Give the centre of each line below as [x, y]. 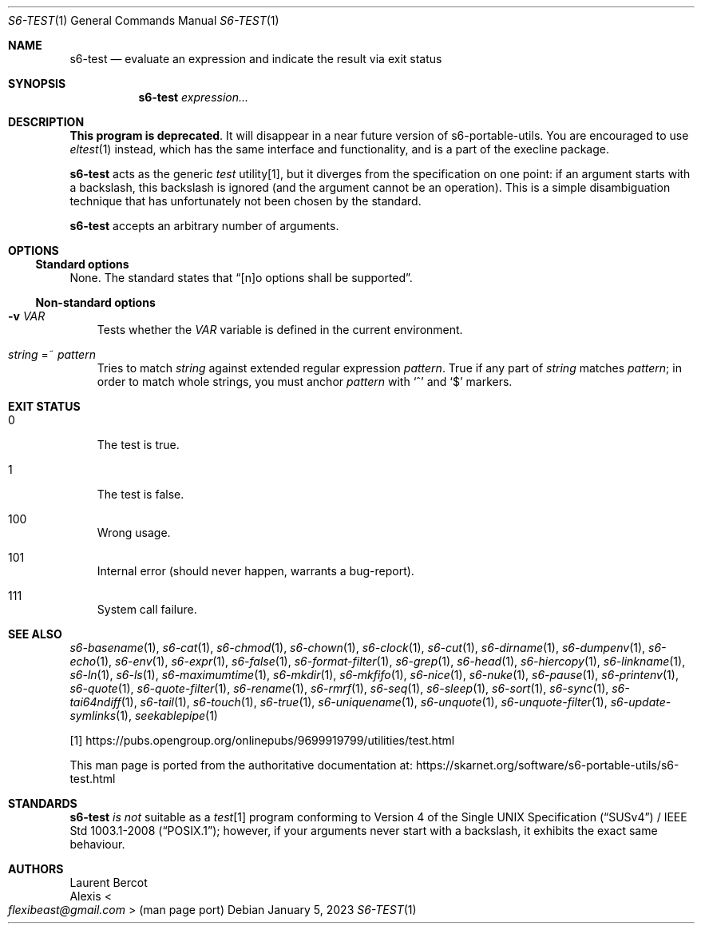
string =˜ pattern [52, 354]
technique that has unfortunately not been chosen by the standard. [246, 201]
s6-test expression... [194, 97]
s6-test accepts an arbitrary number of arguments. [204, 226]
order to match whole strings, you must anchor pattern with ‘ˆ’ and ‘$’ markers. [305, 382]
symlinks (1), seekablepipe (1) [144, 715]
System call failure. [147, 609]
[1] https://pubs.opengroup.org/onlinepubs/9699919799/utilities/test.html [262, 740]
